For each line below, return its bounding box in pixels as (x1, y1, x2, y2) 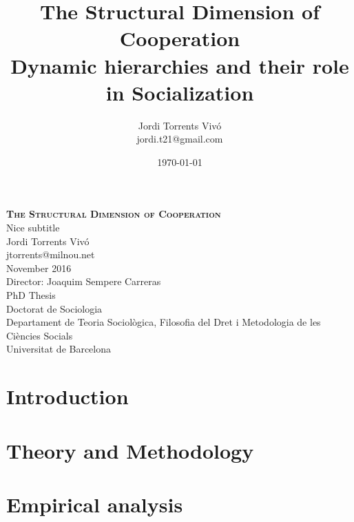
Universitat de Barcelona (6, 342, 112, 356)
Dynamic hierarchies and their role (10, 51, 349, 79)
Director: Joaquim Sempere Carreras (6, 274, 161, 289)
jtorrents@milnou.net (6, 247, 95, 262)
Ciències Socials (6, 328, 73, 342)
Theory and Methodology (6, 436, 254, 464)
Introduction (6, 382, 129, 410)
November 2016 (6, 260, 72, 275)
